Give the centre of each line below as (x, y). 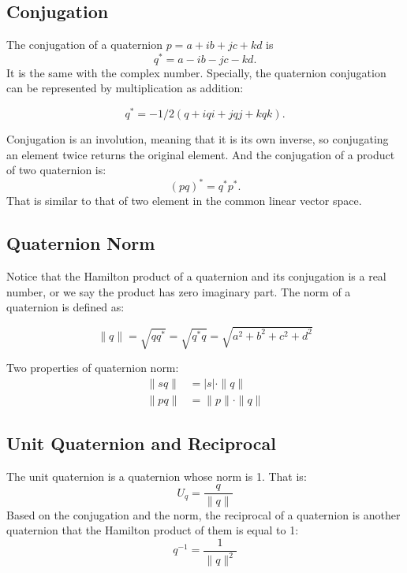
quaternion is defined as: (65, 307)
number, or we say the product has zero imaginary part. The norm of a (179, 291)
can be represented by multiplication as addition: (125, 88)
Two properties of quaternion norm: (93, 368)
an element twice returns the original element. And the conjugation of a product (201, 154)
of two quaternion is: (56, 170)
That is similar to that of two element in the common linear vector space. (184, 201)
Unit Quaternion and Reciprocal (142, 443)
